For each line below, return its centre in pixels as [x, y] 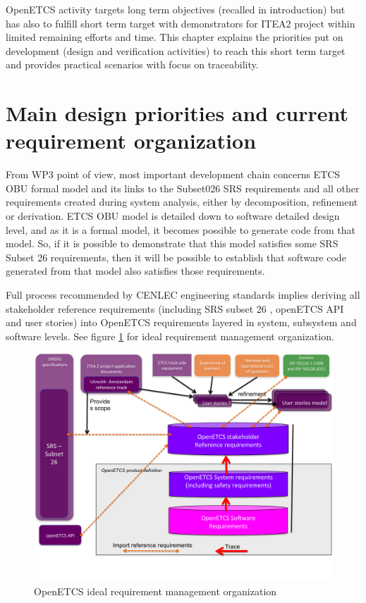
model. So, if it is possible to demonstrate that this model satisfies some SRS [172, 243]
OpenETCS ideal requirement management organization [155, 591]
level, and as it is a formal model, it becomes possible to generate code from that [181, 229]
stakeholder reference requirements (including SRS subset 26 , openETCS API [175, 308]
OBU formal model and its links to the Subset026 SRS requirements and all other [183, 188]
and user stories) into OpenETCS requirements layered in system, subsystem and [181, 322]
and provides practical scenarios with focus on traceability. [132, 64]
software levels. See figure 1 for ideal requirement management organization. [170, 336]
